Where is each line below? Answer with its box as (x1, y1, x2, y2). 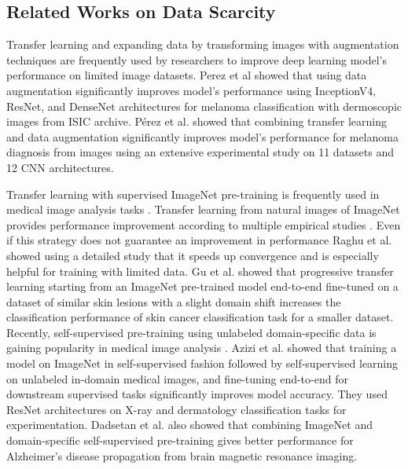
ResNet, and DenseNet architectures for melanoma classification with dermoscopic (6, 97, 402, 114)
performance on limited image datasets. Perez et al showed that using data (6, 67, 367, 83)
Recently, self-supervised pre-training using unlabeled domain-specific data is (6, 324, 377, 340)
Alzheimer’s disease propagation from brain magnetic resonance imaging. (6, 447, 358, 464)
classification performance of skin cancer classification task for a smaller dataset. (6, 309, 394, 325)
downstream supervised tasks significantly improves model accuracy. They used (6, 386, 388, 402)
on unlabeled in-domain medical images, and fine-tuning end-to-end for (6, 370, 348, 387)
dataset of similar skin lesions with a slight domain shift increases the (6, 293, 341, 310)
